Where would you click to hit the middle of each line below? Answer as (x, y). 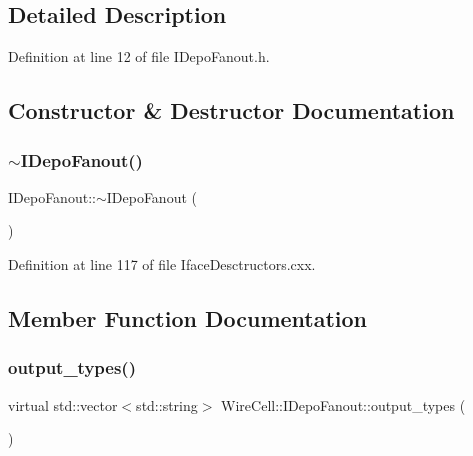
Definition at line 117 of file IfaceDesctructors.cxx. (162, 263)
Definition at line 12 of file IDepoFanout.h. (139, 56)
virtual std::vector (63, 404)
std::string (167, 404)
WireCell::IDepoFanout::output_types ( (343, 404)
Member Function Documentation (188, 317)
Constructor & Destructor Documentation (231, 110)
